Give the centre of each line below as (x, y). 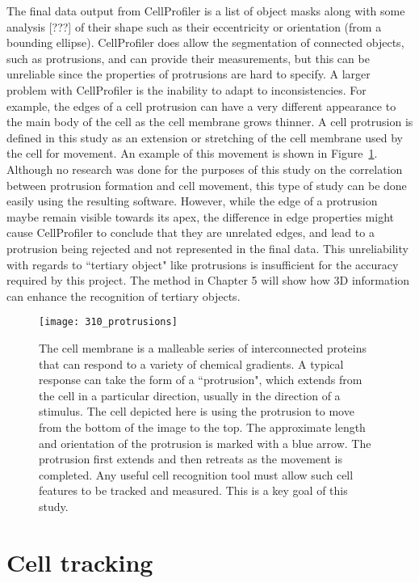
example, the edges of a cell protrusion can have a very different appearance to (201, 106)
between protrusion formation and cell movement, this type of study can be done (207, 185)
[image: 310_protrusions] (108, 322)
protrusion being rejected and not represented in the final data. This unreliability (207, 248)
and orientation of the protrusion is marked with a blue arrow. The (205, 443)
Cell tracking (80, 562)
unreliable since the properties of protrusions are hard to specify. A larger (189, 74)
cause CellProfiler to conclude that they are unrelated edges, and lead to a (191, 232)
